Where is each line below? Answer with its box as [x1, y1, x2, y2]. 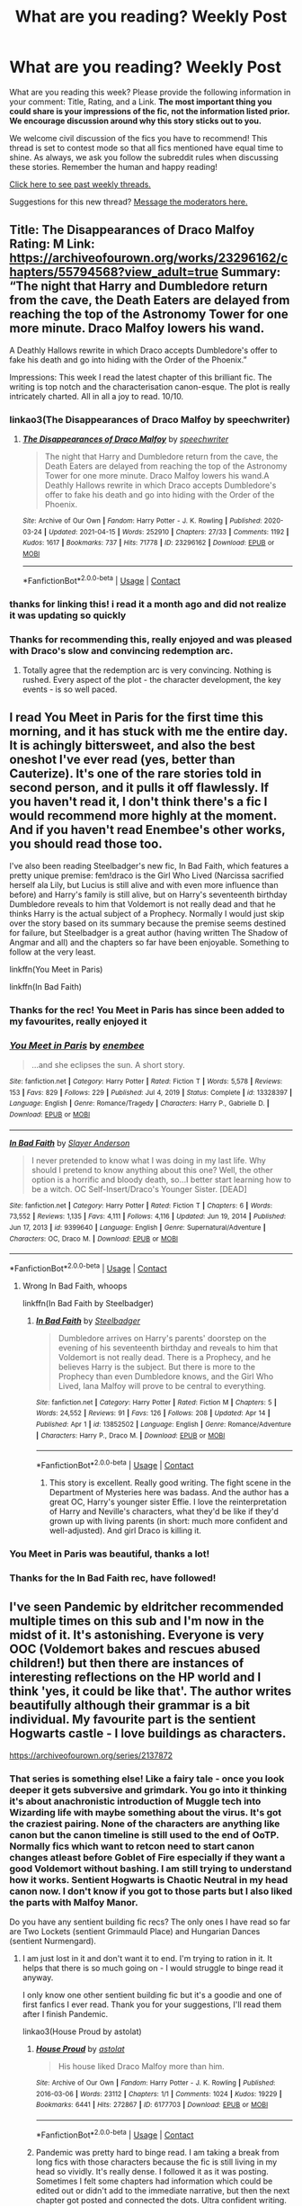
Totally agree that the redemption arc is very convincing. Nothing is [22, 664, 272, 676]
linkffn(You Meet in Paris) [9, 964, 103, 974]
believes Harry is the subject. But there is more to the [58, 1361, 256, 1372]
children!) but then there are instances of [9, 1655, 244, 1671]
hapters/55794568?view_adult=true [9, 265, 218, 280]
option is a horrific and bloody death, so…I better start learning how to [31, 1174, 292, 1185]
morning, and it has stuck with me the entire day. [9, 724, 289, 740]
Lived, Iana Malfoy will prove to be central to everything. [58, 1380, 267, 1391]
